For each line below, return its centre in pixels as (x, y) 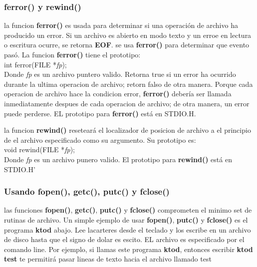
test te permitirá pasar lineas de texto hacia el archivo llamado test (108, 259)
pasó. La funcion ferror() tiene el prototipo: (72, 54)
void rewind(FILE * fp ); (39, 149)
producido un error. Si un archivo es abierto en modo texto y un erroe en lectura (128, 35)
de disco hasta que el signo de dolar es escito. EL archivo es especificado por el (124, 239)
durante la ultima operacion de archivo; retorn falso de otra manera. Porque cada (128, 84)
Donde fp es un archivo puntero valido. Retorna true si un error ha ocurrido (120, 74)
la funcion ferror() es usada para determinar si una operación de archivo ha (121, 25)
